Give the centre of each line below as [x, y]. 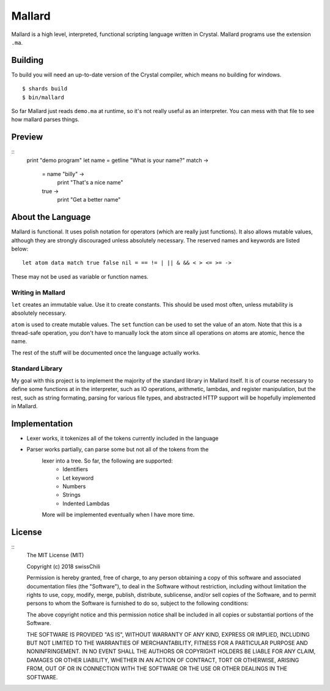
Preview [27, 137]
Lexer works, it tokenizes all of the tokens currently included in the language [123, 438]
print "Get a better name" [89, 200]
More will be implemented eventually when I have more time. [118, 515]
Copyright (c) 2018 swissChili [64, 566]
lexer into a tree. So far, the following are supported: [108, 461]
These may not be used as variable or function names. [80, 276]
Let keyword [78, 478]
